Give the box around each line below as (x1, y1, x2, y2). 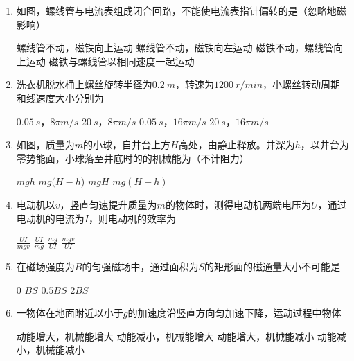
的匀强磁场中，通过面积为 (82, 258, 199, 273)
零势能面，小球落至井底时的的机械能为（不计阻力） (16, 150, 249, 165)
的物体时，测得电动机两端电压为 (165, 197, 311, 211)
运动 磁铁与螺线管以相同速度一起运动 (26, 53, 195, 68)
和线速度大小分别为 (16, 90, 104, 105)
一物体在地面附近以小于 (16, 306, 123, 320)
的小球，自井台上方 (83, 137, 171, 152)
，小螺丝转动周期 (263, 77, 341, 91)
